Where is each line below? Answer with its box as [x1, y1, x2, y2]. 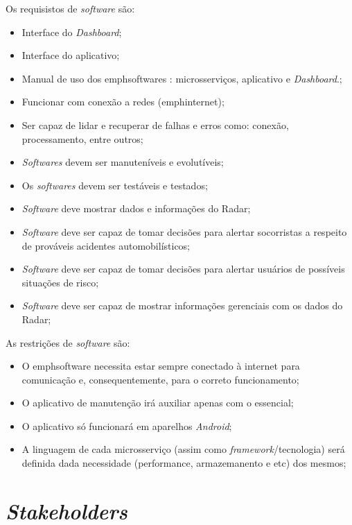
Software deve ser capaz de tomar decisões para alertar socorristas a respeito [21, 224, 347, 239]
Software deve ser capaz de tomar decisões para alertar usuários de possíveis [21, 261, 345, 276]
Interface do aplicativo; [21, 48, 120, 62]
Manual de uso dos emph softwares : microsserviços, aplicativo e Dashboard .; [21, 71, 342, 85]
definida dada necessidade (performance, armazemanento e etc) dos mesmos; [21, 456, 346, 470]
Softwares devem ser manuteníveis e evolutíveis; [21, 155, 224, 169]
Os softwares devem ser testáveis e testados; [21, 178, 208, 192]
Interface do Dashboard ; [21, 24, 122, 39]
